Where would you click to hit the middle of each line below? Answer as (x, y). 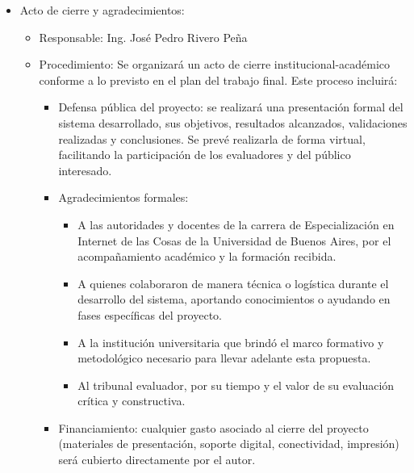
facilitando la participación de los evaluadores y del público (205, 155)
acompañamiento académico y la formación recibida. (207, 256)
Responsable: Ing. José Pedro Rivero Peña (143, 37)
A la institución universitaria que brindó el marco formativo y (231, 342)
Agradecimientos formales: (123, 197)
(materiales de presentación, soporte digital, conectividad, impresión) (229, 444)
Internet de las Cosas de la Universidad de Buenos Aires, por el (234, 240)
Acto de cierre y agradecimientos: (102, 10)
